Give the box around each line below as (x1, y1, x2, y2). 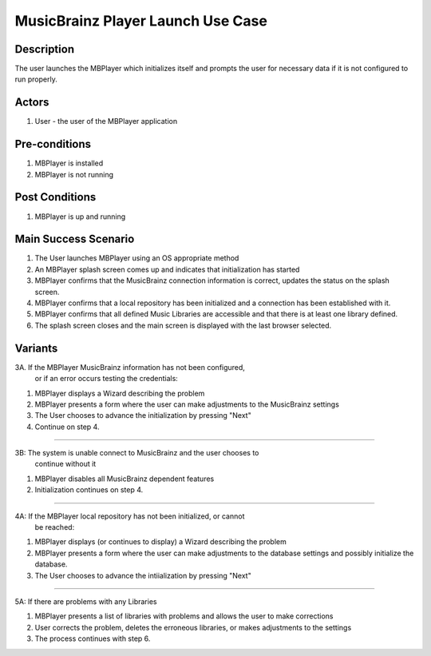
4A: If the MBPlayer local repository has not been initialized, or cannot (14, 511, 245, 521)
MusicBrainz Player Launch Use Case (14, 12, 267, 30)
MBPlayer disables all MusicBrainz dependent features (34, 474, 215, 483)
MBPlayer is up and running (34, 212, 126, 221)
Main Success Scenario (14, 233, 135, 246)
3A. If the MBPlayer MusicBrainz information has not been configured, (14, 362, 245, 372)
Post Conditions (14, 190, 97, 204)
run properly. (14, 74, 57, 84)
